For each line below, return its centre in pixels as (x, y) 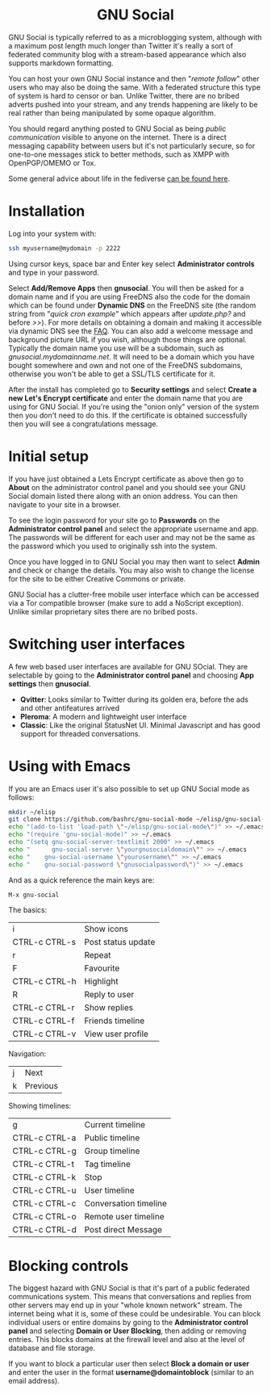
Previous (42, 1086)
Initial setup (48, 456)
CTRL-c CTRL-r (44, 1008)
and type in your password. (54, 272)
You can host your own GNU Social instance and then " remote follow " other (134, 78)
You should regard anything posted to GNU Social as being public (117, 128)
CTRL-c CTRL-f (44, 1021)
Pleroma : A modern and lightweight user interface (103, 716)
